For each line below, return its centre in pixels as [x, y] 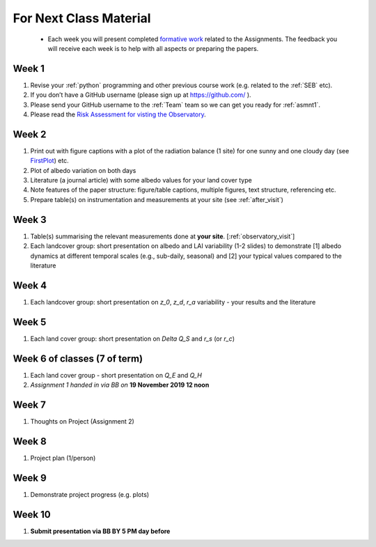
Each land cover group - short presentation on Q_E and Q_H [116, 375]
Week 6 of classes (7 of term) [78, 359]
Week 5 [30, 322]
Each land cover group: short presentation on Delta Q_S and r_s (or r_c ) [132, 339]
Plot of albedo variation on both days [83, 170]
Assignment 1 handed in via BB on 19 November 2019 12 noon [120, 385]
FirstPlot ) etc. [49, 161]
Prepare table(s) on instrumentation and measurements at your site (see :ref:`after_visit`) [157, 199]
